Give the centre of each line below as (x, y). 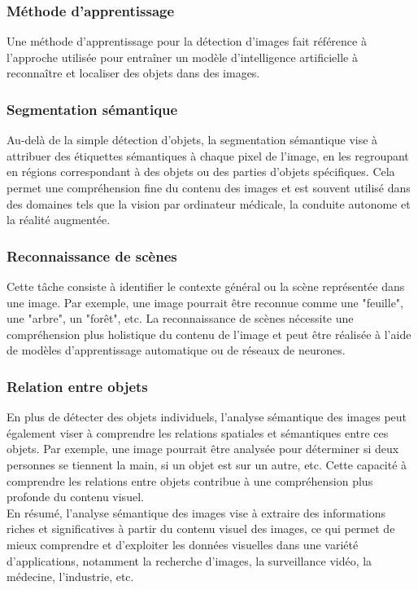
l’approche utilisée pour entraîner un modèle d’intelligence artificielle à (182, 57)
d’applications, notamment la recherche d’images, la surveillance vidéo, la (189, 560)
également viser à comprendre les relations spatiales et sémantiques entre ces (198, 432)
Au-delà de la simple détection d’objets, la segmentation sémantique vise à (192, 140)
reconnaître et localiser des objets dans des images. (133, 73)
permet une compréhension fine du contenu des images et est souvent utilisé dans (209, 187)
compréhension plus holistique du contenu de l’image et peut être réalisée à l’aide (209, 334)
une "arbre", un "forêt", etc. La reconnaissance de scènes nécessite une (180, 318)
